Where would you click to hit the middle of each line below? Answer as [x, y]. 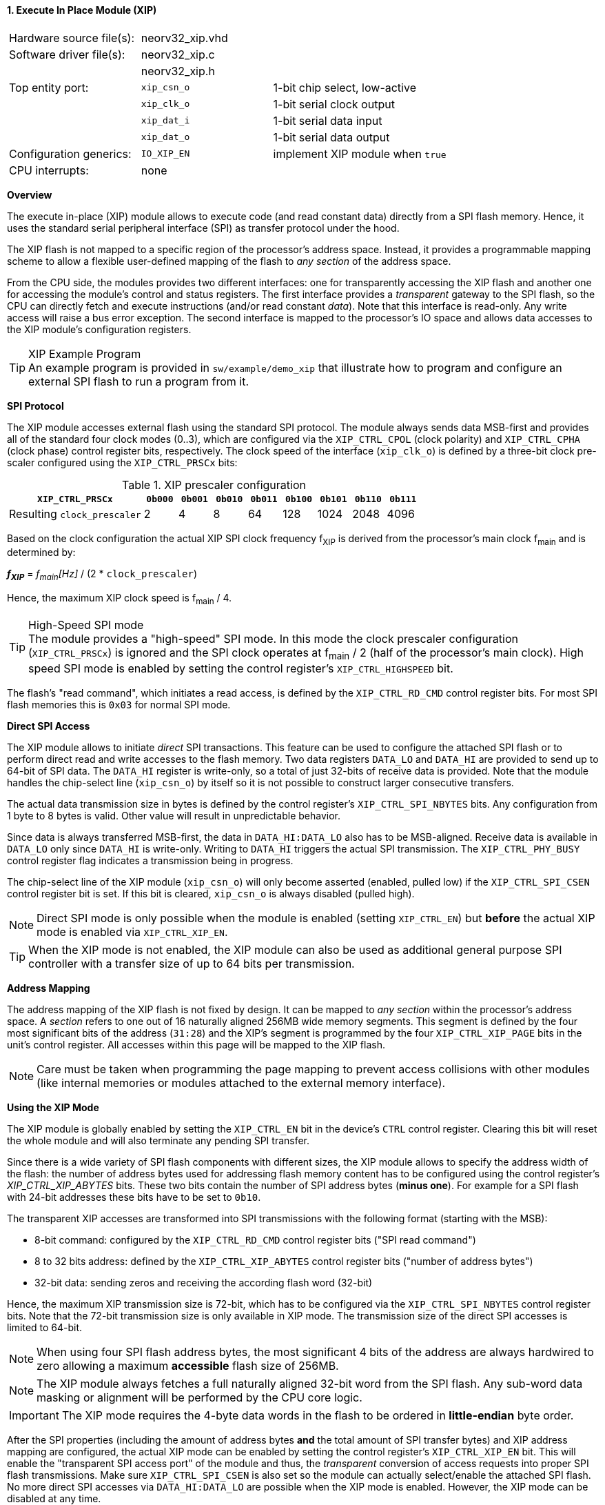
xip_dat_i [165, 121]
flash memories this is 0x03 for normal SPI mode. [119, 705]
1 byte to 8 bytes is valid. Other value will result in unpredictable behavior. [174, 816]
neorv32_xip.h [178, 71]
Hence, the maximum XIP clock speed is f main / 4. [120, 599]
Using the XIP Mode [53, 1108]
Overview [30, 195]
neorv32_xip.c [178, 54]
